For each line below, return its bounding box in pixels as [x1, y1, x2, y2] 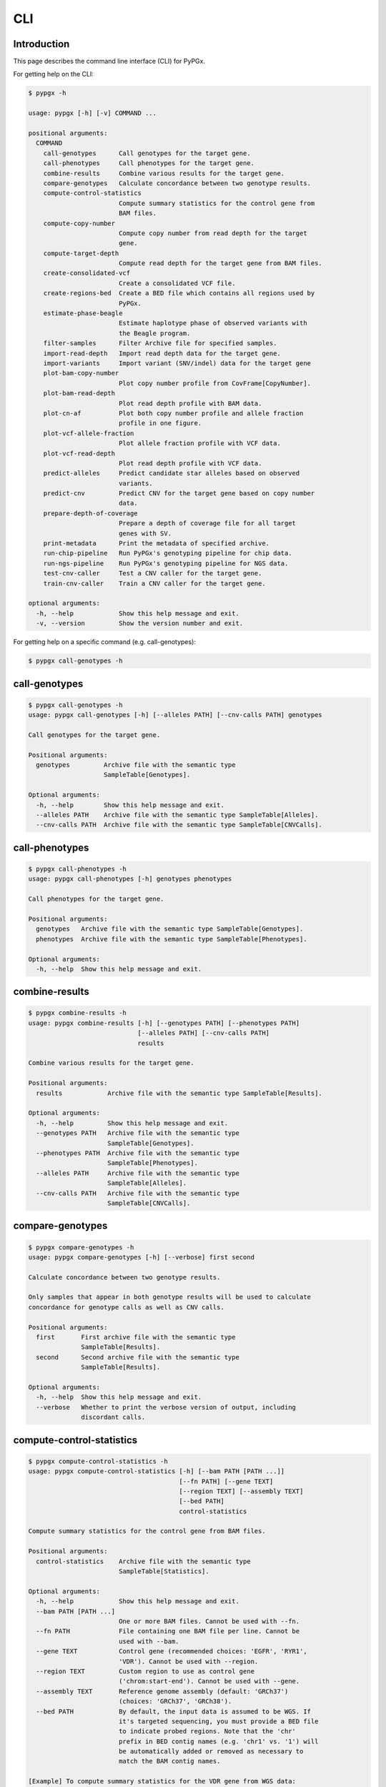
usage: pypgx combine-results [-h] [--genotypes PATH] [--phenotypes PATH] [28, 1019, 300, 1027]
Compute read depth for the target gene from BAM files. [118, 259, 323, 267]
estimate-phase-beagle [43, 310, 123, 317]
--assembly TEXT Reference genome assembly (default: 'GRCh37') [36, 1687, 289, 1696]
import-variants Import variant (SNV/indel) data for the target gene [43, 359, 311, 367]
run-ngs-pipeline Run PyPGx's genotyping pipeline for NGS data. [43, 559, 289, 568]
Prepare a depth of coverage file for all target [118, 519, 297, 528]
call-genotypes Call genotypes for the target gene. [43, 149, 251, 157]
